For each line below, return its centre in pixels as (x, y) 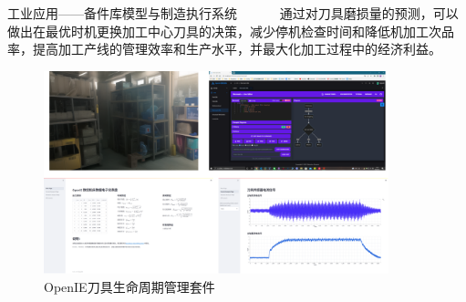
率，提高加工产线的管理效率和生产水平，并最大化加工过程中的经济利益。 (224, 49)
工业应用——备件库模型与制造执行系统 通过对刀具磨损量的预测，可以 (233, 13)
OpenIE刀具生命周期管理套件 (129, 286)
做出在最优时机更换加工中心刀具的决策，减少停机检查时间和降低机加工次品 (231, 31)
